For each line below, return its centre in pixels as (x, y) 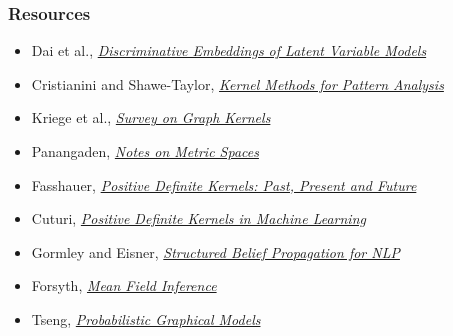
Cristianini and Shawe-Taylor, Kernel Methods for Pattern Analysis (237, 83)
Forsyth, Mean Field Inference (124, 285)
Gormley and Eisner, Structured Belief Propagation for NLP (215, 251)
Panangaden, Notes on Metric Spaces (145, 151)
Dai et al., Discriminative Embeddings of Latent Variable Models (229, 50)
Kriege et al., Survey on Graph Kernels (151, 117)
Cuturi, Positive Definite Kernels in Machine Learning (198, 218)
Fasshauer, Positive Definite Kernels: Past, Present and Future (224, 184)
